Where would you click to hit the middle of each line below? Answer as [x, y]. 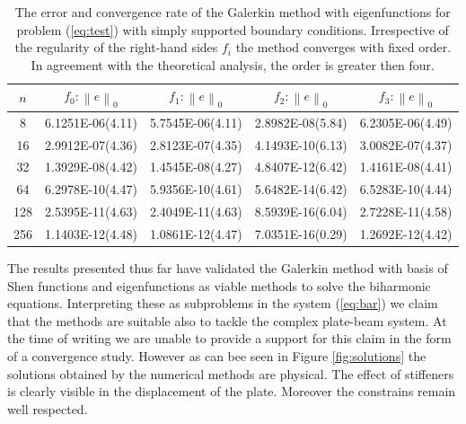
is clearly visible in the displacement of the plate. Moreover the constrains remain [232, 391]
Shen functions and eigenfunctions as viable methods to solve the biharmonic [219, 285]
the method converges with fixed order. [343, 47]
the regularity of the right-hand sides [116, 47]
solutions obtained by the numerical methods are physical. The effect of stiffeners [231, 373]
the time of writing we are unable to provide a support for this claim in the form [229, 338]
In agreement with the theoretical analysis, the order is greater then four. [233, 64]
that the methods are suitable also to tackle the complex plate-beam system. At [227, 320]
